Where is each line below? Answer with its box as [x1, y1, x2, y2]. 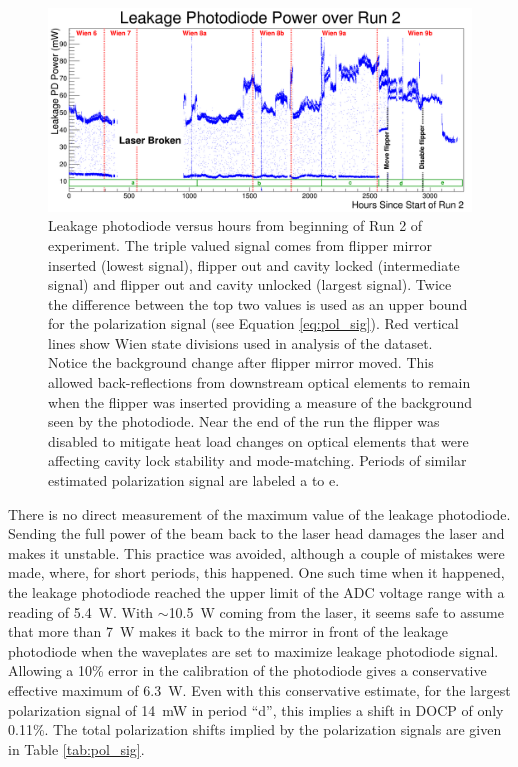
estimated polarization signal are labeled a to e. [48, 470, 340, 491]
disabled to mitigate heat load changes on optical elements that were [48, 430, 469, 451]
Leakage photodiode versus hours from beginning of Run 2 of [48, 215, 423, 236]
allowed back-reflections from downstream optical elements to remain [48, 372, 471, 393]
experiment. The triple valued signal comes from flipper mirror [48, 234, 432, 255]
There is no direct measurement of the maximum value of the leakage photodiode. [8, 503, 511, 524]
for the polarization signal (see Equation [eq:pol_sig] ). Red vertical [48, 313, 459, 334]
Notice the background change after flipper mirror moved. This [48, 352, 434, 373]
